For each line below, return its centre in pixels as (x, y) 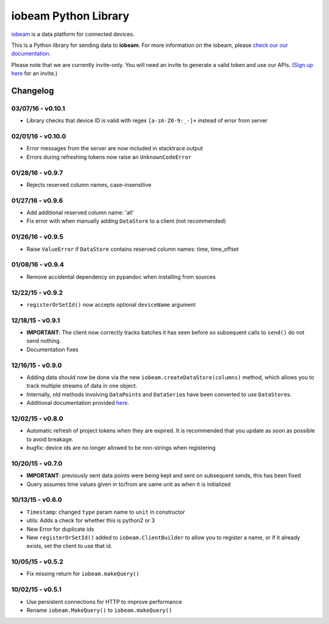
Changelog (33, 90)
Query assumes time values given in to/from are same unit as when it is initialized (129, 484)
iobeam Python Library (70, 16)
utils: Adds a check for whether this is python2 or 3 (91, 521)
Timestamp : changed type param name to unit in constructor (106, 512)
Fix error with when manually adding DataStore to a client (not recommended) (126, 221)
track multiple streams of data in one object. (82, 386)
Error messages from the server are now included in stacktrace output (115, 149)
